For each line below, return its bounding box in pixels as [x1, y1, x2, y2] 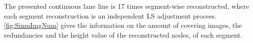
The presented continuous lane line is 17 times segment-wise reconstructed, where [4, 1, 250, 11]
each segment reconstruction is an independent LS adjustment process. [4, 10, 217, 21]
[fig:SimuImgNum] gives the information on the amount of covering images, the [4, 20, 242, 30]
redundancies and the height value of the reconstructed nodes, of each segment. [4, 29, 243, 40]
